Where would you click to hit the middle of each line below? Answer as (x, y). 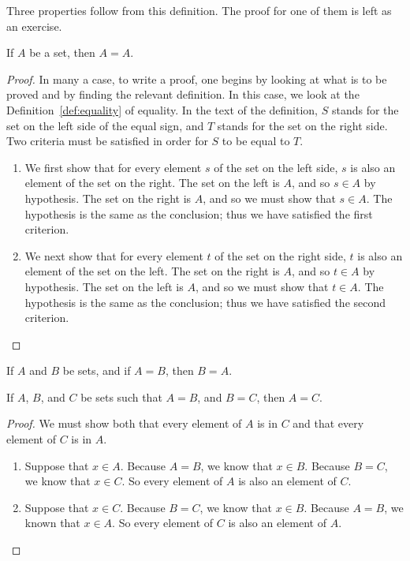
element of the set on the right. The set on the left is (152, 183)
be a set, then (62, 52)
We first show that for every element (113, 167)
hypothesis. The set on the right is (108, 198)
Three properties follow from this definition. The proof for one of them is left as (199, 10)
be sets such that (121, 396)
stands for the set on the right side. (302, 125)
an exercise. (34, 26)
